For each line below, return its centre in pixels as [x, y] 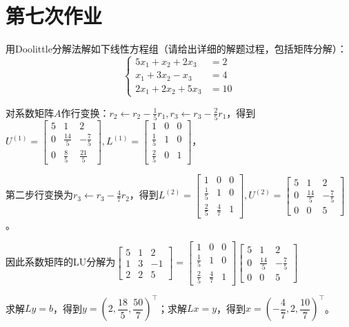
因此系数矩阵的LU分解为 [61, 262]
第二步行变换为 [39, 195]
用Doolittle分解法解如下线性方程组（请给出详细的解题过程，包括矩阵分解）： [176, 49]
